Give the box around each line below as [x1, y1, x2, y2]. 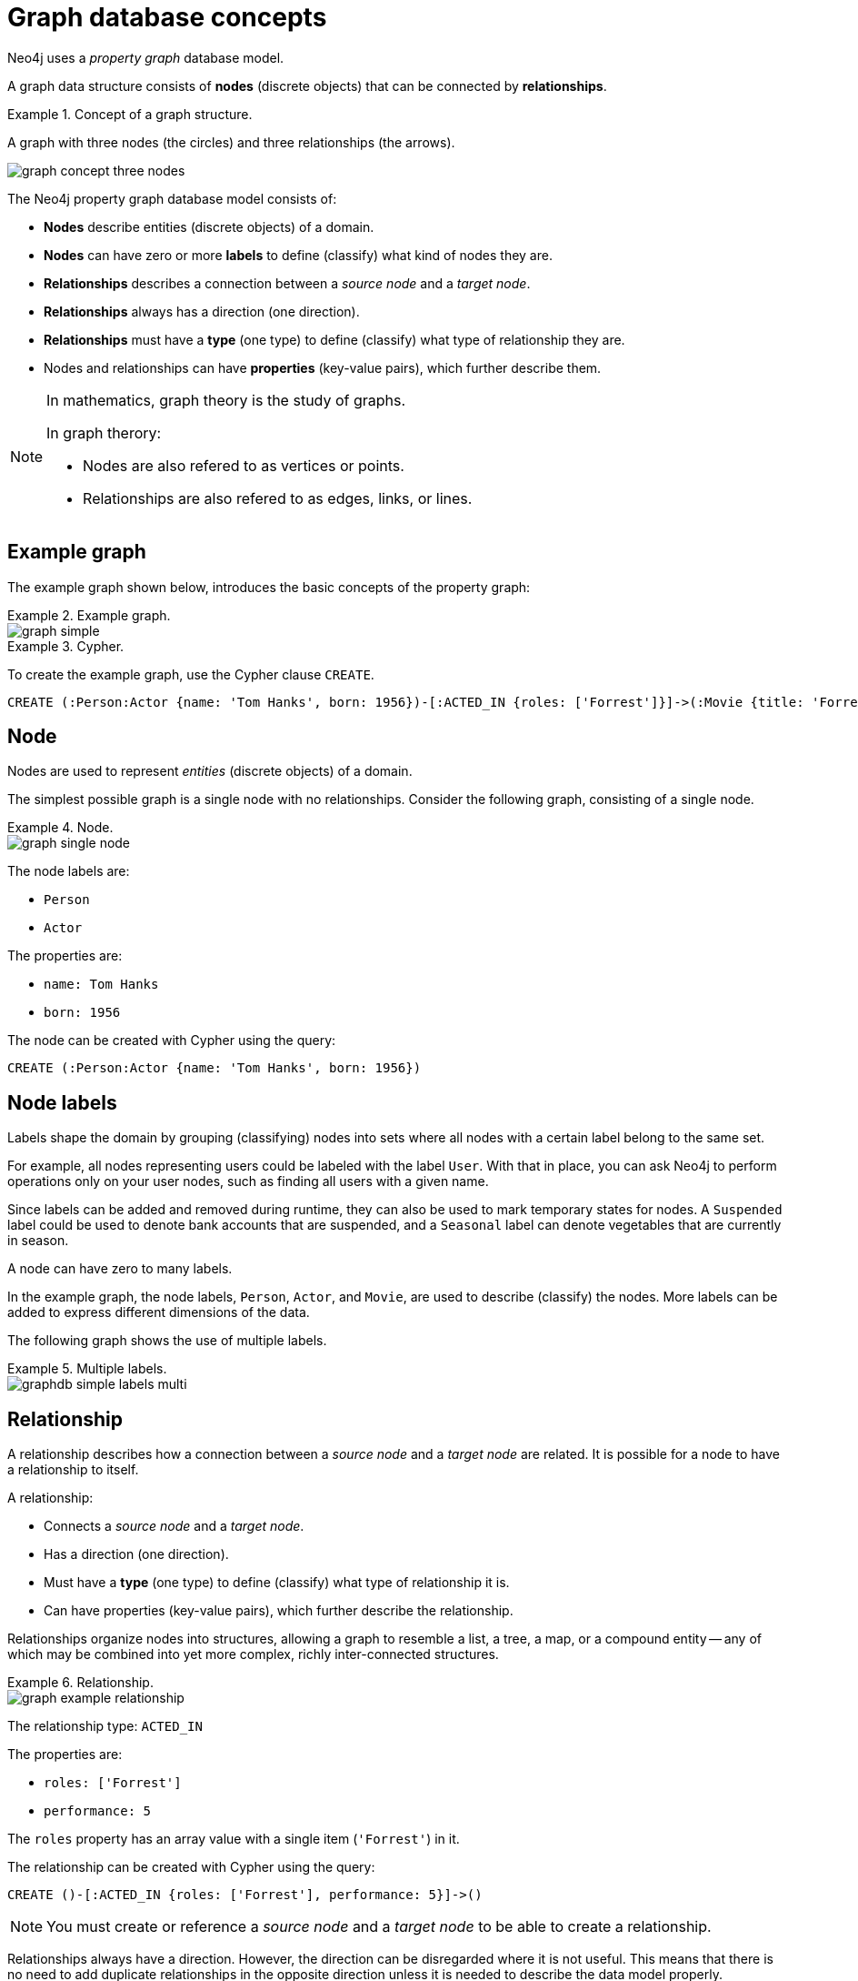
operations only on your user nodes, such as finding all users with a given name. [7, 1173, 489, 1190]
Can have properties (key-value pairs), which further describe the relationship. [44, 1603, 514, 1619]
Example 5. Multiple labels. [7, 1361, 167, 1377]
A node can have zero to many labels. [7, 1261, 233, 1277]
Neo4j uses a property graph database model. [7, 49, 284, 65]
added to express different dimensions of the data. [7, 1304, 310, 1321]
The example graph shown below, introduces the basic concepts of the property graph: [7, 578, 531, 595]
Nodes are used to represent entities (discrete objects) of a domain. [7, 763, 413, 779]
